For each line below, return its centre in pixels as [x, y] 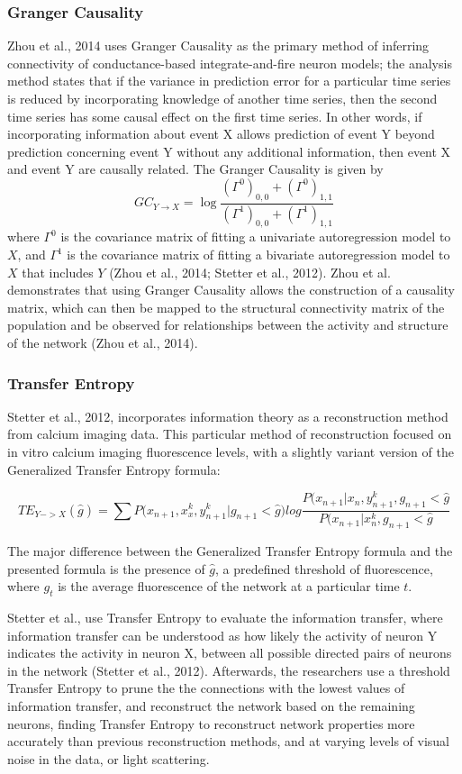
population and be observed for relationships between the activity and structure [228, 325]
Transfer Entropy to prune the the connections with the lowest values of [206, 688]
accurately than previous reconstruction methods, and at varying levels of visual [228, 741]
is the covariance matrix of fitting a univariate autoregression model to [256, 237]
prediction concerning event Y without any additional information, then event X [229, 151]
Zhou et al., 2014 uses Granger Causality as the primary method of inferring [218, 46]
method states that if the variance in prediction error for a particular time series [229, 81]
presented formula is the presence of [106, 568]
